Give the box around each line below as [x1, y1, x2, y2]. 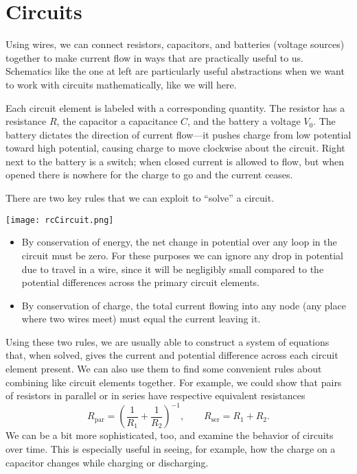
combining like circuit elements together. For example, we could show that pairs [5, 375, 342, 389]
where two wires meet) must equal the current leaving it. [21, 311, 261, 326]
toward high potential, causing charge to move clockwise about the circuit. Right [5, 141, 345, 155]
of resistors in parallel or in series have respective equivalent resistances [5, 388, 306, 403]
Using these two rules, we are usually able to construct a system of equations [5, 334, 330, 348]
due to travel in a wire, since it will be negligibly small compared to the [21, 261, 324, 276]
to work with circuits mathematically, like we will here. [5, 77, 237, 91]
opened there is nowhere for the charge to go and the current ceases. [5, 167, 293, 182]
